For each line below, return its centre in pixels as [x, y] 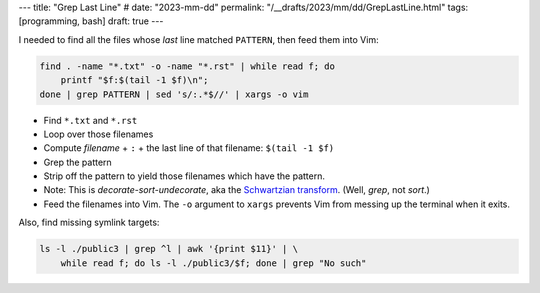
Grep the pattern [77, 162]
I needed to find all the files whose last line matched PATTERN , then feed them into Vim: [198, 39]
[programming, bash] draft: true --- [91, 21]
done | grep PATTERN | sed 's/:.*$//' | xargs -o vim [174, 94]
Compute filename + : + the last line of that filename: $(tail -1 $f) [189, 148]
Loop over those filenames [98, 134]
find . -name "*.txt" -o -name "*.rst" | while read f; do [187, 66]
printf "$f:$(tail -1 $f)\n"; [134, 80]
